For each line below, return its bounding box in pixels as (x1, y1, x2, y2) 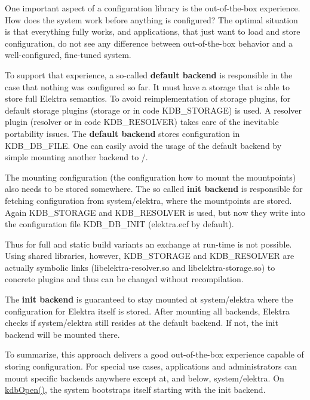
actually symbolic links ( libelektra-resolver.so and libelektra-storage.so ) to (5, 261, 275, 273)
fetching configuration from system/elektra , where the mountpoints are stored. (5, 194, 292, 206)
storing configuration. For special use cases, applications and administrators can (5, 360, 297, 372)
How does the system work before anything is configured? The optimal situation (5, 13, 298, 26)
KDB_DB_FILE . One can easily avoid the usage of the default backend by (5, 139, 282, 151)
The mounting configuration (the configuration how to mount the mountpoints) (5, 170, 296, 183)
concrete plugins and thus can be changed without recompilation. (5, 273, 244, 285)
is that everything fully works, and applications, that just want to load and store (5, 25, 300, 38)
